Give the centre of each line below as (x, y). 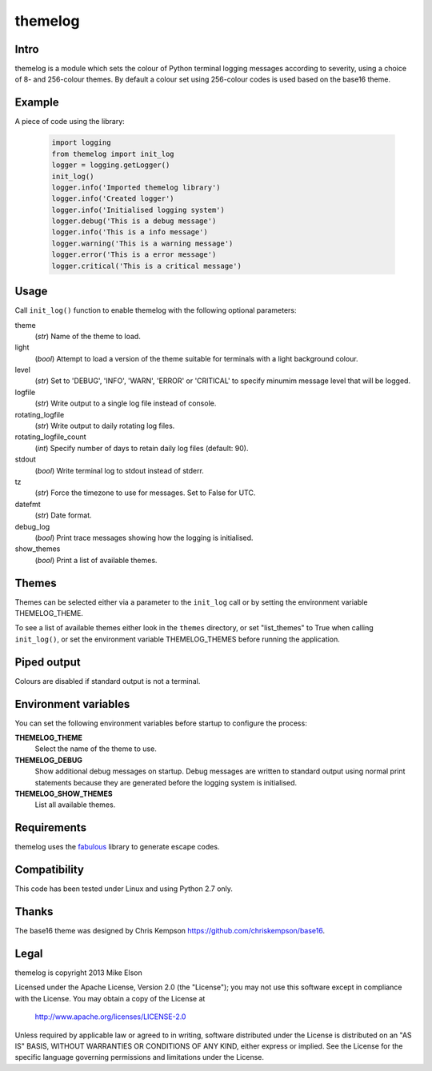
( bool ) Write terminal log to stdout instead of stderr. (119, 470)
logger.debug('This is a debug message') (134, 221)
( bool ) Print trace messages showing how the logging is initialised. (144, 537)
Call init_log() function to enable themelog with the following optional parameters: (156, 310)
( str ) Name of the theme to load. (88, 336)
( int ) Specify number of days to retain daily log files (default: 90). (142, 448)
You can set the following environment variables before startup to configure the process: (161, 723)
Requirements (51, 828)
